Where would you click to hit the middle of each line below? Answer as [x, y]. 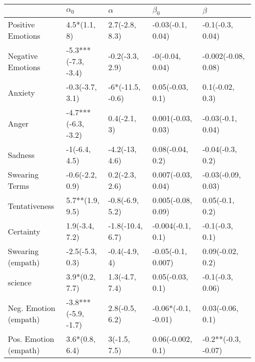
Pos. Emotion [31, 339]
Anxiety [22, 92]
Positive [21, 25]
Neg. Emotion [32, 308]
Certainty [24, 231]
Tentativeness [31, 206]
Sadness [21, 155]
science [20, 282]
